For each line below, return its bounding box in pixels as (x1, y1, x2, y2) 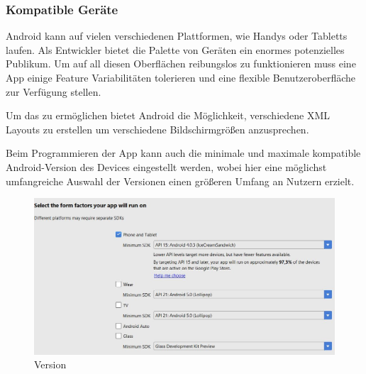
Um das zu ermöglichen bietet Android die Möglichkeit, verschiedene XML (6, 108, 331, 123)
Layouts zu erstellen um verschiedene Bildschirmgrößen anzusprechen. (6, 121, 309, 136)
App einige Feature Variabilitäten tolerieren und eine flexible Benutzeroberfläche (6, 70, 355, 84)
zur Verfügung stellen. (6, 84, 101, 99)
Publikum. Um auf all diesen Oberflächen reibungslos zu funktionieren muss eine (6, 56, 356, 71)
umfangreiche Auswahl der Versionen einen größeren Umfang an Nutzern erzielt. (6, 173, 355, 188)
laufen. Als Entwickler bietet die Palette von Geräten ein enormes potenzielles (6, 42, 345, 57)
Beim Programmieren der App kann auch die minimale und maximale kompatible (6, 145, 361, 160)
